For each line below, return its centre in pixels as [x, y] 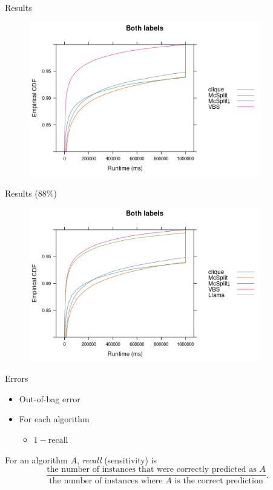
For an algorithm [36, 459]
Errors [17, 378]
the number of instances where [106, 481]
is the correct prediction [219, 481]
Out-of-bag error [50, 398]
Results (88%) [31, 193]
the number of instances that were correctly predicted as [152, 470]
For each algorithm [54, 419]
